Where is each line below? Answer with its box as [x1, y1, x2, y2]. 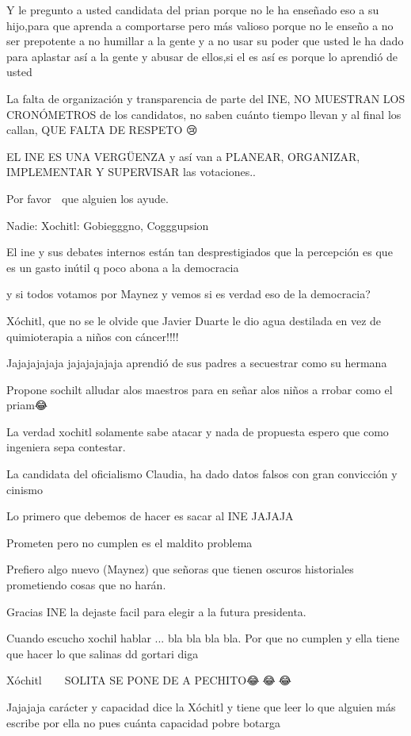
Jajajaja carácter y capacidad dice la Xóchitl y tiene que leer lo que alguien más [6, 699, 396, 715]
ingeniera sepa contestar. [6, 439, 126, 455]
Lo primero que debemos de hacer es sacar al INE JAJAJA [6, 508, 294, 524]
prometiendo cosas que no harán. [6, 577, 166, 593]
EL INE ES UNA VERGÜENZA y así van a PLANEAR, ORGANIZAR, [6, 148, 360, 164]
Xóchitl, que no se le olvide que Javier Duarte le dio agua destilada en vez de [6, 312, 382, 328]
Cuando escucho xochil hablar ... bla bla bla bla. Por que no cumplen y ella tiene [6, 630, 400, 646]
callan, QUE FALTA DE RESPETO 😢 [6, 121, 198, 138]
